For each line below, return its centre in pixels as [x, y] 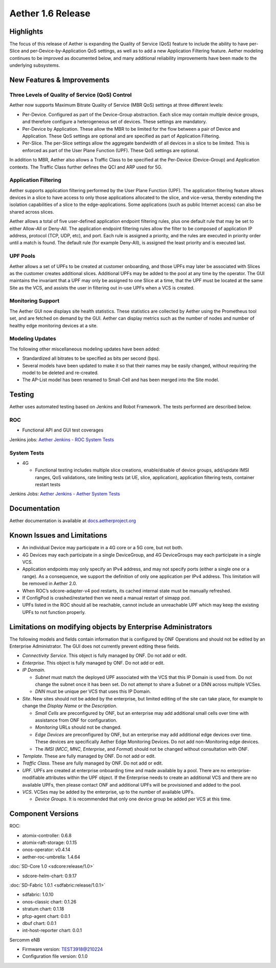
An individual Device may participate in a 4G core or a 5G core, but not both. [103, 548]
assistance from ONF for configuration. [76, 720]
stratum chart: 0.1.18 [43, 909]
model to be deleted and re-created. [61, 373]
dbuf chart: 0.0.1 [39, 923]
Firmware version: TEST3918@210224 [63, 949]
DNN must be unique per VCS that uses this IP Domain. [93, 691]
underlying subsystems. [35, 65]
